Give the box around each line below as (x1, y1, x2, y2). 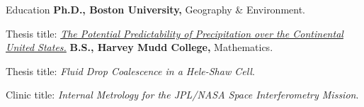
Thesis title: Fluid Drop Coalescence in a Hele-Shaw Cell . (6, 63, 255, 78)
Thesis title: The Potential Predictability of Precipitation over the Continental (6, 26, 343, 40)
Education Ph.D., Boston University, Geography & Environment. (6, 2, 306, 16)
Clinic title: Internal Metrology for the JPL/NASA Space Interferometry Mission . (6, 87, 359, 102)
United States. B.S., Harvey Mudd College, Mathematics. (6, 40, 273, 55)
